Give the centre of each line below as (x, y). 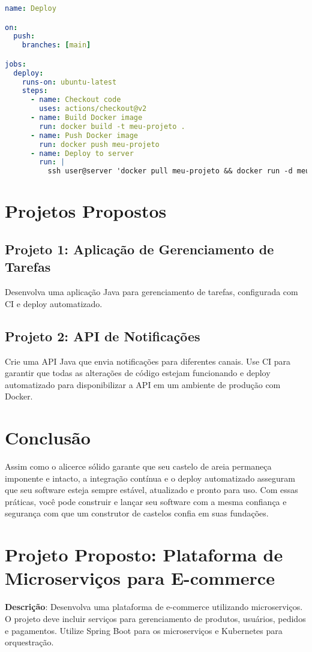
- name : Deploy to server (82, 153)
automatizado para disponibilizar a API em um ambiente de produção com (143, 384)
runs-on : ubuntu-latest (69, 82)
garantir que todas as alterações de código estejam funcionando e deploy (138, 373)
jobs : (16, 64)
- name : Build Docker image (86, 118)
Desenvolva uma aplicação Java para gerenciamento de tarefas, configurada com (151, 292)
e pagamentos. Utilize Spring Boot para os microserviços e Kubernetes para (144, 630)
